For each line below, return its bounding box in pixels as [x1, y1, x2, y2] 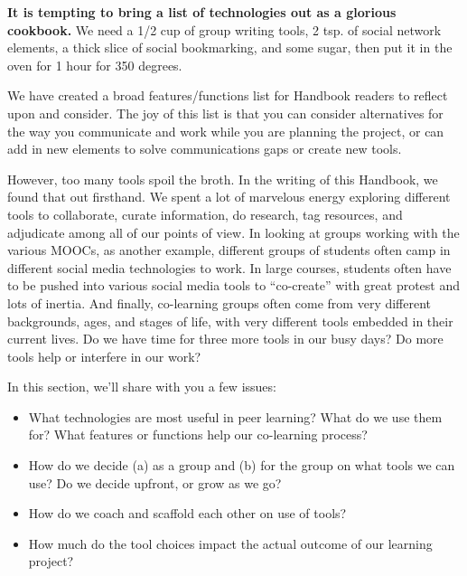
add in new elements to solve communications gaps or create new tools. [7, 139, 402, 158]
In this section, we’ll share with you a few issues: [7, 377, 276, 396]
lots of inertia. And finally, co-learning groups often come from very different [7, 293, 432, 312]
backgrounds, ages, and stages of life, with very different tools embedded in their [7, 311, 453, 330]
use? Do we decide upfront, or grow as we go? [28, 473, 282, 492]
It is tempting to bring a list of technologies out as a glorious [7, 3, 397, 21]
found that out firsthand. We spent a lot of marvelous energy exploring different [7, 187, 451, 206]
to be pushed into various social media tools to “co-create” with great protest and [7, 276, 461, 295]
